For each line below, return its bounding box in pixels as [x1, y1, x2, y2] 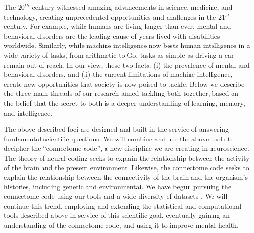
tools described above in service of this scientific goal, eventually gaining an [4, 210, 230, 220]
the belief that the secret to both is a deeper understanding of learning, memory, [4, 97, 245, 108]
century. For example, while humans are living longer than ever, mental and [4, 21, 231, 31]
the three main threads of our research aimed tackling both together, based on [4, 88, 238, 98]
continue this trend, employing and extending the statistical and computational [4, 200, 242, 210]
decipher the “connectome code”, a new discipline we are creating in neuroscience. [4, 143, 249, 153]
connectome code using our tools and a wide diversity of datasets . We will [4, 191, 228, 201]
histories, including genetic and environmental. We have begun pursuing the [4, 181, 232, 191]
